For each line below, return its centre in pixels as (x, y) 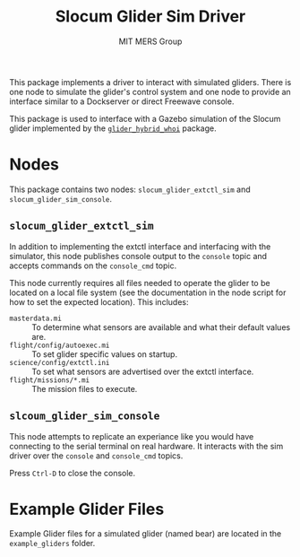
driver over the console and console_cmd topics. (96, 456)
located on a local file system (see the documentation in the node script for (148, 292)
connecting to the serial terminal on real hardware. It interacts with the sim (146, 446)
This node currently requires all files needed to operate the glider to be (140, 283)
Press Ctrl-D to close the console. (73, 473)
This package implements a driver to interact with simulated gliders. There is (150, 82)
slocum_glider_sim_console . (61, 198)
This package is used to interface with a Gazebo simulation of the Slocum (145, 118)
